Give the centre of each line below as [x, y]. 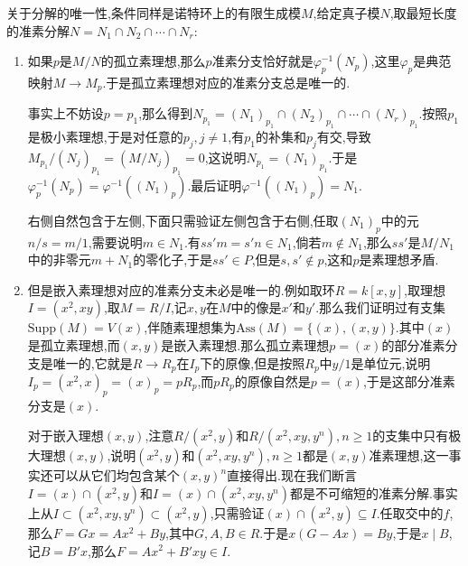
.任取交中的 [410, 512]
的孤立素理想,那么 [153, 61]
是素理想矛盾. [399, 260]
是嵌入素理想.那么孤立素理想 [245, 344]
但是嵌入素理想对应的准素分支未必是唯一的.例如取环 [181, 289]
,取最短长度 [423, 13]
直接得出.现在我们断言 [292, 475]
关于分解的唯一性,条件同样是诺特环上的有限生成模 [154, 13]
